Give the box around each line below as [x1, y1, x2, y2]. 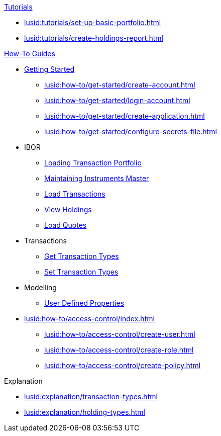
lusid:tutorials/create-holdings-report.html [24, 34, 163, 42]
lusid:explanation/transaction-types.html [24, 392, 158, 401]
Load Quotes [44, 221, 87, 229]
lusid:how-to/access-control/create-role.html [44, 345, 194, 354]
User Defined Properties [44, 299, 125, 307]
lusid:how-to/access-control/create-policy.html [44, 361, 201, 370]
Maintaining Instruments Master [44, 174, 149, 183]
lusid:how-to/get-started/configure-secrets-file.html [44, 127, 217, 136]
